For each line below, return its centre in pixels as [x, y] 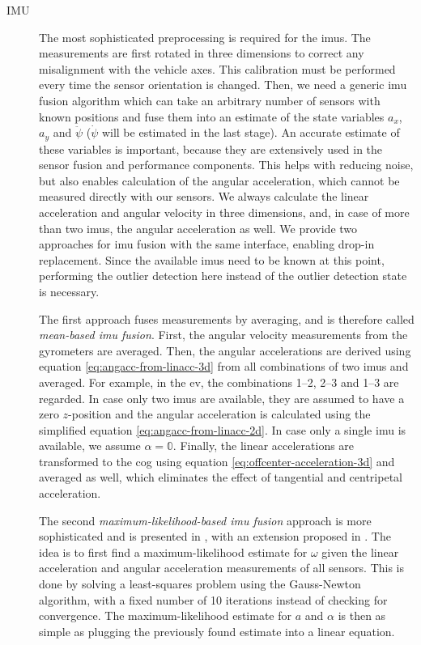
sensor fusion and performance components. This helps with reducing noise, [226, 165]
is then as [362, 615]
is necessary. [69, 291]
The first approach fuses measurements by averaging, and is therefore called [227, 318]
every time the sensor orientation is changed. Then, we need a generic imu [223, 85]
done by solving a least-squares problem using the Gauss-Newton [200, 584]
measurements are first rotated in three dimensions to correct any [202, 53]
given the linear [360, 552]
